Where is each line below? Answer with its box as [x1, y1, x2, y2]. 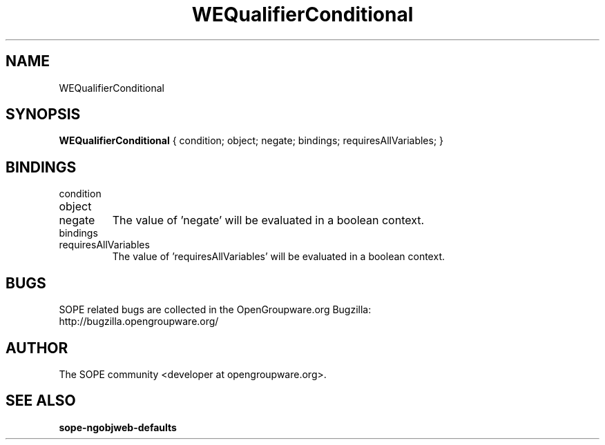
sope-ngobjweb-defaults [59, 421, 177, 433]
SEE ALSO [6, 392, 76, 410]
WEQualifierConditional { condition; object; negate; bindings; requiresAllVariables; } [59, 135, 444, 147]
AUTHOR [6, 339, 68, 357]
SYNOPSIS [6, 106, 81, 123]
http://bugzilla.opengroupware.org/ [59, 315, 219, 328]
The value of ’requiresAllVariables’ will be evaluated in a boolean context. [112, 250, 445, 263]
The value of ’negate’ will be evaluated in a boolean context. [112, 213, 425, 228]
